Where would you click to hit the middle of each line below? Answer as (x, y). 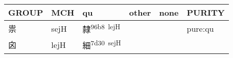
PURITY (206, 12)
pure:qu (200, 28)
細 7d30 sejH (102, 45)
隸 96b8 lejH (101, 28)
